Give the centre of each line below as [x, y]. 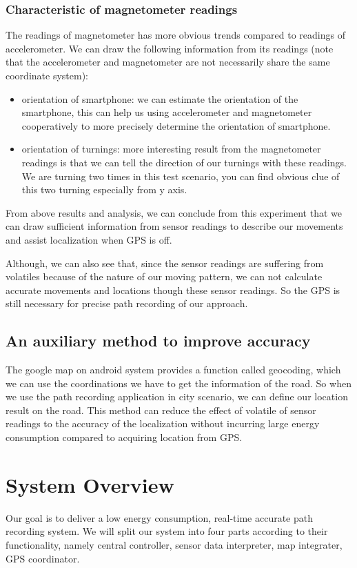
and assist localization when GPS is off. [89, 239]
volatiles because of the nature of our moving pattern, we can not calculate [164, 276]
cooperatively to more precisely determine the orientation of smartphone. [176, 125]
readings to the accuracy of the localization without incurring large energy [163, 423]
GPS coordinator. [43, 558]
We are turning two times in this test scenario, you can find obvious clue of [181, 176]
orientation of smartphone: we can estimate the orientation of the [160, 98]
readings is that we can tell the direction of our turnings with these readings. [184, 162]
